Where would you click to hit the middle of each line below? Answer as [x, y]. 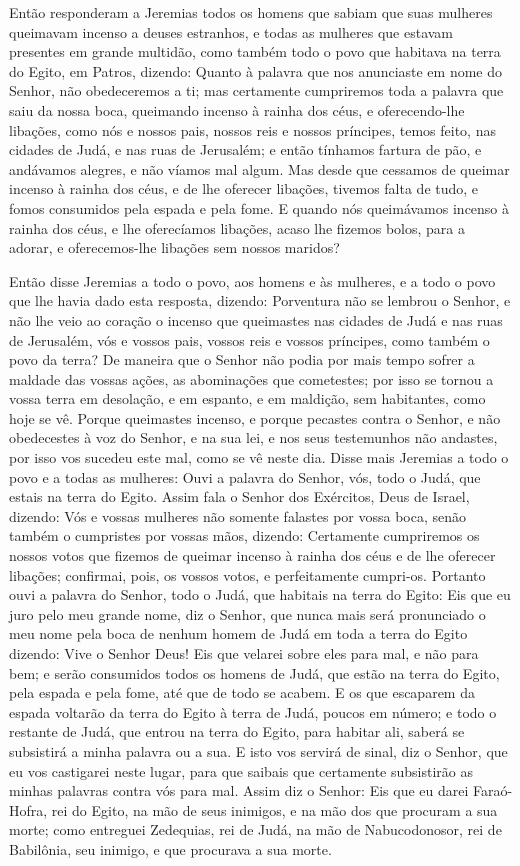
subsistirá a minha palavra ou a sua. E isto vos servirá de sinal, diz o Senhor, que [258, 750]
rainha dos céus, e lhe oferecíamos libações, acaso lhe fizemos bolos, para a [237, 227]
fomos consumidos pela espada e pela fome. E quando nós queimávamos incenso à [259, 207]
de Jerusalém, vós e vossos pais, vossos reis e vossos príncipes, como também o [249, 339]
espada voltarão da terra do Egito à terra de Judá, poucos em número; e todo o [253, 711]
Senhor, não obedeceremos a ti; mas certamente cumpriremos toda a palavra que [256, 90]
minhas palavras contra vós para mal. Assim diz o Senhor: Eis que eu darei [239, 790]
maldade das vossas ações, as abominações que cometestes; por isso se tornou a [251, 378]
